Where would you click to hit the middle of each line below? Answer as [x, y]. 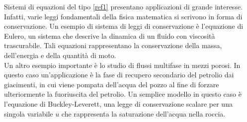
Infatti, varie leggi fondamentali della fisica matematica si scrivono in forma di [123, 16]
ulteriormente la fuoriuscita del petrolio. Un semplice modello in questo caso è [123, 94]
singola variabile [29, 113]
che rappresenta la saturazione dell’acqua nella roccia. [143, 113]
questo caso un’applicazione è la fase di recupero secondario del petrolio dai [119, 75]
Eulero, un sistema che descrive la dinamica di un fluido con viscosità [110, 35]
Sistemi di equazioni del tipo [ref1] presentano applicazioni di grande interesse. [123, 6]
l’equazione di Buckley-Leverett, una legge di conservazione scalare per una [118, 103]
